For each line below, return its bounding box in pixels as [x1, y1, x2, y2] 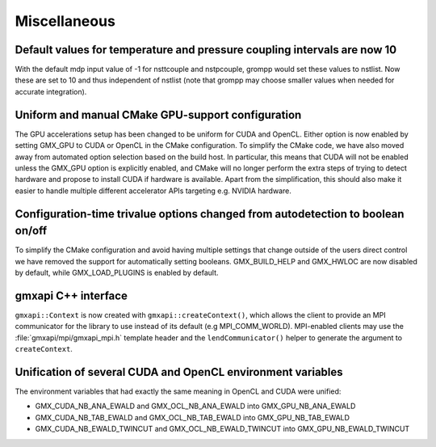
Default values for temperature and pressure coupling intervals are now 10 [15, 43, 397, 57]
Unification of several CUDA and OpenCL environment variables [15, 365, 343, 379]
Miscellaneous [15, 12, 116, 30]
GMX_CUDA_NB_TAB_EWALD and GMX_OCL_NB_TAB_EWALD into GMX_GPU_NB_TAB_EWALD [35, 412, 350, 422]
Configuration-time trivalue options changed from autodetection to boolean [15, 207, 405, 221]
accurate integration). [15, 86, 87, 96]
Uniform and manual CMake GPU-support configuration [15, 108, 302, 121]
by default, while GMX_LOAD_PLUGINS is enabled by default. [15, 268, 219, 277]
